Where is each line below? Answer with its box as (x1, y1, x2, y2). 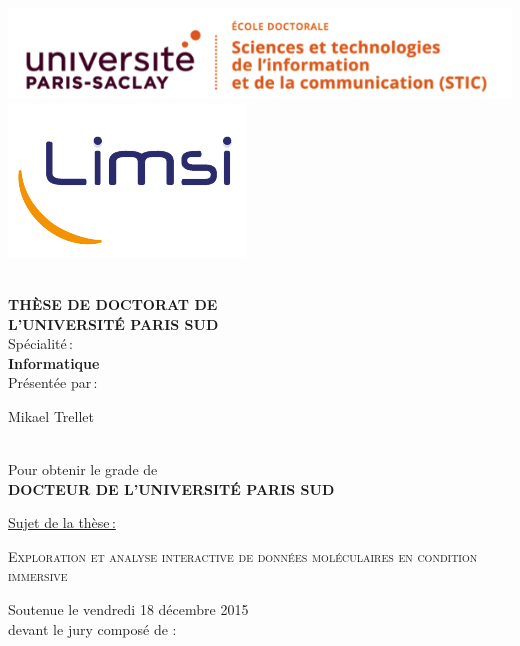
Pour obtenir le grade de (8, 459, 158, 480)
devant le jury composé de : (8, 618, 177, 639)
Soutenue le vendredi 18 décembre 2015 (8, 599, 249, 620)
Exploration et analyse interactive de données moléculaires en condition (8, 545, 478, 566)
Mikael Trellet (8, 405, 94, 426)
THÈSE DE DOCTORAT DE (8, 293, 218, 314)
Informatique (8, 352, 100, 373)
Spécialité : (8, 333, 73, 354)
